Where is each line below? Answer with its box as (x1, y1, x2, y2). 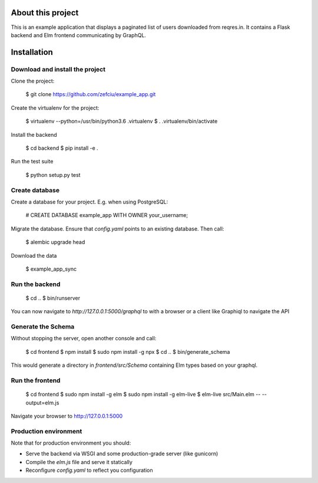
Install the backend (11, 131, 57, 138)
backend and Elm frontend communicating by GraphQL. (11, 31, 147, 38)
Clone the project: (11, 77, 55, 85)
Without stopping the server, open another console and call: (11, 335, 157, 342)
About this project (11, 8, 79, 18)
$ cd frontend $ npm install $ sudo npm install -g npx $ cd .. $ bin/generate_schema (25, 348, 230, 355)
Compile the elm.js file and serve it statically (25, 458, 132, 465)
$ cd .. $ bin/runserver (25, 294, 81, 301)
